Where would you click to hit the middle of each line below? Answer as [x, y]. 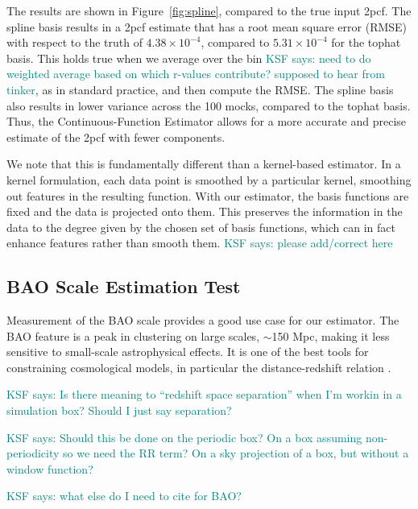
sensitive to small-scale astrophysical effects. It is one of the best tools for [188, 352]
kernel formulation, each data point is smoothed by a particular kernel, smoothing [209, 179]
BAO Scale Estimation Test [124, 286]
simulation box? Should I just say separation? [119, 410]
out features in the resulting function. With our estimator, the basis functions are [208, 195]
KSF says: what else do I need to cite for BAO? [124, 496]
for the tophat [366, 42]
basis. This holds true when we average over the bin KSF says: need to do [189, 58]
